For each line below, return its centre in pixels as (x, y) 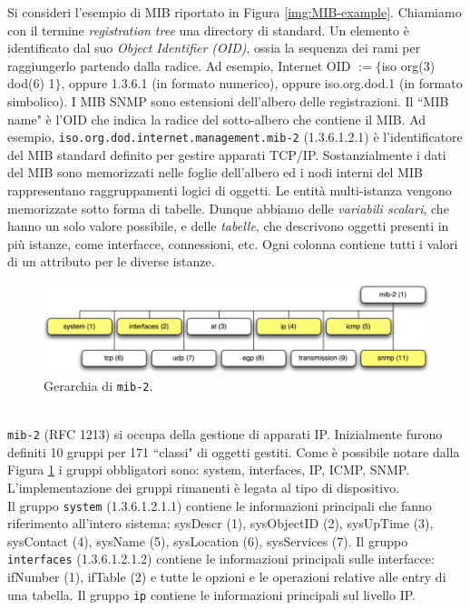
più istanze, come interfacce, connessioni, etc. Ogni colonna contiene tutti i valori (233, 243)
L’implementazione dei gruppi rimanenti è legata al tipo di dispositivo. (204, 487)
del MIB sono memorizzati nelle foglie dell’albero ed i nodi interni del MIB (215, 172)
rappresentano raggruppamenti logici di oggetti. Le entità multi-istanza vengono (230, 190)
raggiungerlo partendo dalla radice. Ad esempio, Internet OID (179, 65)
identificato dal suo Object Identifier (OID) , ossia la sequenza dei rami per (214, 48)
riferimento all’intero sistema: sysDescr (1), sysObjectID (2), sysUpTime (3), (220, 523)
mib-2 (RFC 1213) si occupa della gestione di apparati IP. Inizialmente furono (225, 434)
